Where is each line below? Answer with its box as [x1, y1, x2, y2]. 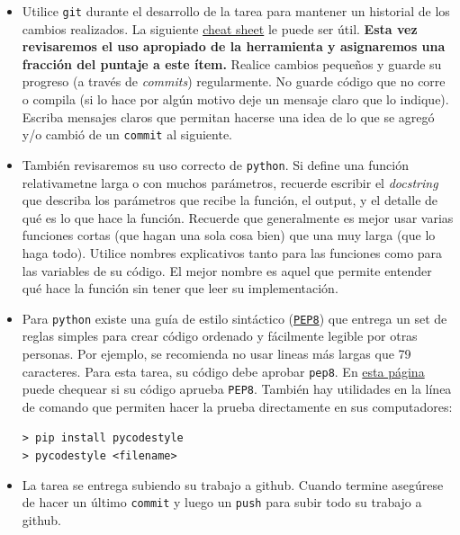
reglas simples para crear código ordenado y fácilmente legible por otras [22, 326, 418, 345]
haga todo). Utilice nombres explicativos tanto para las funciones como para [22, 243, 443, 262]
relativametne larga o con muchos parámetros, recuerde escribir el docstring [22, 173, 438, 192]
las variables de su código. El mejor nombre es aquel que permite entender [22, 261, 432, 280]
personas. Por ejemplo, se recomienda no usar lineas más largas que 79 [22, 343, 411, 362]
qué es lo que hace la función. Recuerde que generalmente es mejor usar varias [22, 208, 454, 227]
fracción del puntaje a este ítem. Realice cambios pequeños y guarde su [22, 54, 442, 73]
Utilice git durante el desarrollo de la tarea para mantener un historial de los [22, 2, 450, 20]
